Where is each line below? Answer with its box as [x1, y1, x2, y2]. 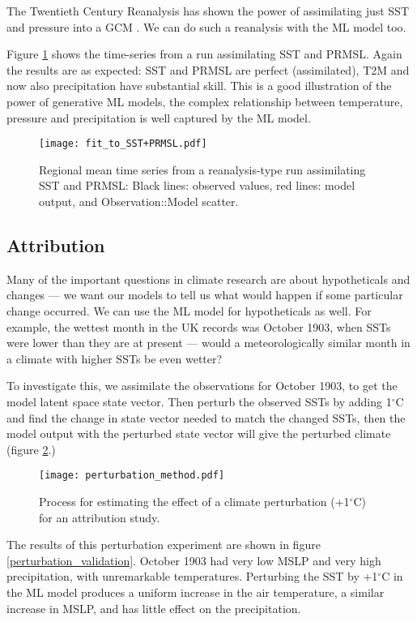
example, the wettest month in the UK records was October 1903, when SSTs [6, 318, 391, 335]
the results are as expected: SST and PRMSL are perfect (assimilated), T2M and [6, 61, 410, 78]
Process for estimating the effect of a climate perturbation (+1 [39, 492, 350, 509]
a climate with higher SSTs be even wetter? [6, 350, 223, 367]
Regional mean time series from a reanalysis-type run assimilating [39, 161, 366, 178]
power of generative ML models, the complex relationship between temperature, [6, 92, 403, 109]
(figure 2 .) [6, 440, 56, 457]
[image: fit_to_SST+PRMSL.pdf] [39, 138, 207, 150]
